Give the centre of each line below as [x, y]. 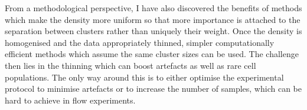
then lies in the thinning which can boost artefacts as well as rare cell [130, 65]
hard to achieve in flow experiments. [70, 100]
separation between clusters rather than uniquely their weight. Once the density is [153, 31]
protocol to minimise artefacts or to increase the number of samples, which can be [153, 89]
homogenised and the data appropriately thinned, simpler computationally [140, 42]
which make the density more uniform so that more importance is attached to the [153, 19]
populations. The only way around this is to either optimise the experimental [144, 77]
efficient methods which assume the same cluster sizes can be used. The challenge [152, 54]
